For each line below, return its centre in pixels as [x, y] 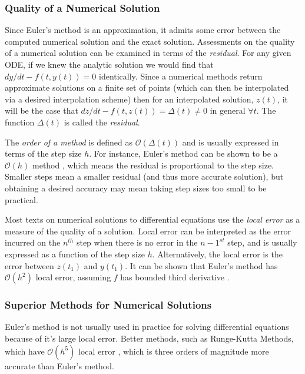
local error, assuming [73, 277]
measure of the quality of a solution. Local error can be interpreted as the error [148, 231]
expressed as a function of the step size [75, 254]
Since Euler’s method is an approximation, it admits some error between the [143, 30]
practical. [21, 199]
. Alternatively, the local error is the [217, 254]
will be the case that [42, 110]
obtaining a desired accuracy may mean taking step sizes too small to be [136, 188]
